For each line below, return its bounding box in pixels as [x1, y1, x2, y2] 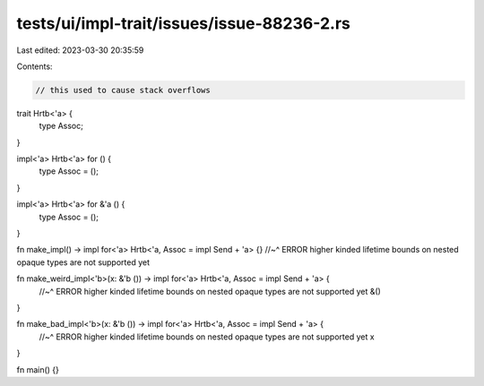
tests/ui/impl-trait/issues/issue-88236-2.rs [16, 13, 351, 33]
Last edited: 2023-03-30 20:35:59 [16, 45, 144, 56]
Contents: [16, 61, 53, 72]
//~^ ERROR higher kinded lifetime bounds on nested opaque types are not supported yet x [39, 331, 376, 342]
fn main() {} [16, 364, 60, 375]
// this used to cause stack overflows [35, 85, 211, 95]
